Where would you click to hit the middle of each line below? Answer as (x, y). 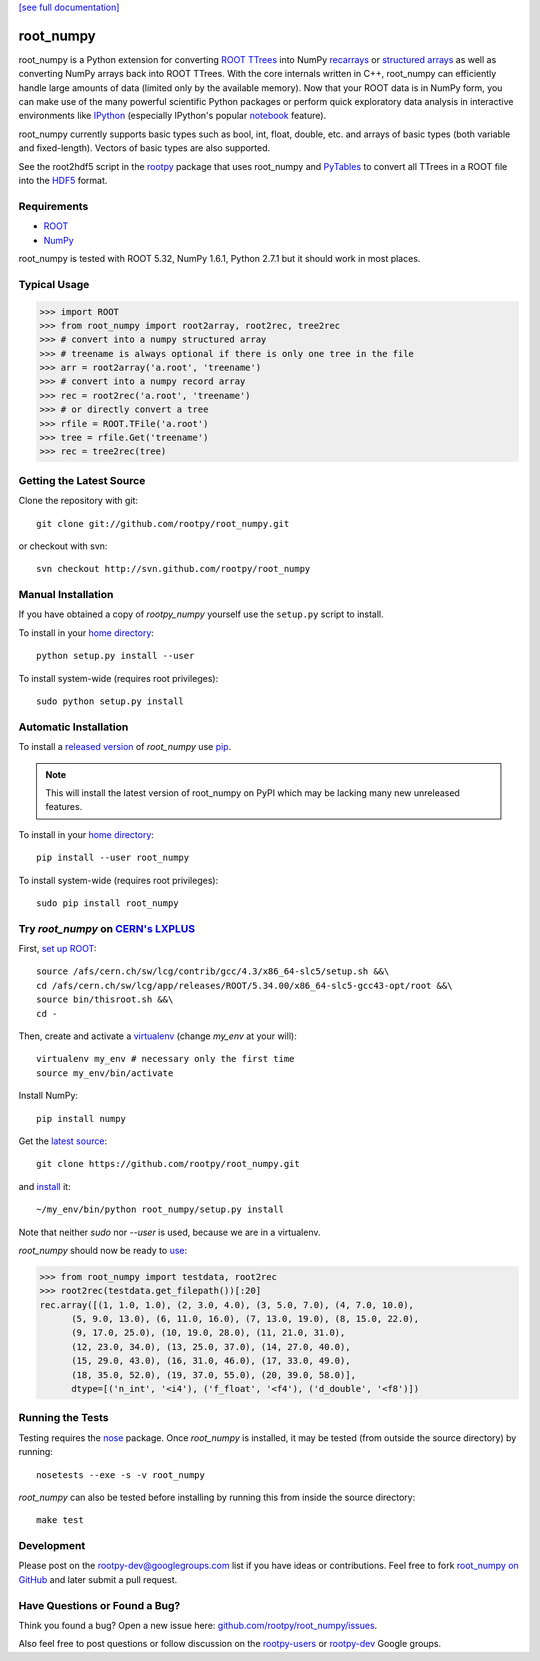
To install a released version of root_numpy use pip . (125, 747)
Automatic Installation (73, 727)
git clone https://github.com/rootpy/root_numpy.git (168, 1164)
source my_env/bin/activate (105, 1073)
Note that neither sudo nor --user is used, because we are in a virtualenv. (169, 1232)
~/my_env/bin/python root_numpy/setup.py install (160, 1209)
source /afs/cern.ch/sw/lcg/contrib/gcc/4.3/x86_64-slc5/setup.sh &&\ (213, 971)
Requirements (53, 206)
